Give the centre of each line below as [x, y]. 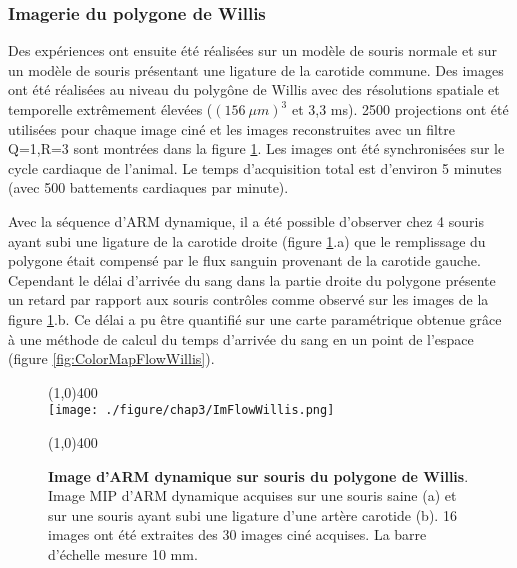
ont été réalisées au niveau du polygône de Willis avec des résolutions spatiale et [254, 89]
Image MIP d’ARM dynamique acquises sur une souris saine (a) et [252, 495]
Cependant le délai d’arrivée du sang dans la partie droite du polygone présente [252, 279]
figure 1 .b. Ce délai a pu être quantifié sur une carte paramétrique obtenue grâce [255, 318]
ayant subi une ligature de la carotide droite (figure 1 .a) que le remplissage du [247, 240]
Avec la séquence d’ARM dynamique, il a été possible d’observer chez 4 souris [246, 220]
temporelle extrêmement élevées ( [110, 109]
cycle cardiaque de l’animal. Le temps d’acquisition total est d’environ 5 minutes [255, 167]
